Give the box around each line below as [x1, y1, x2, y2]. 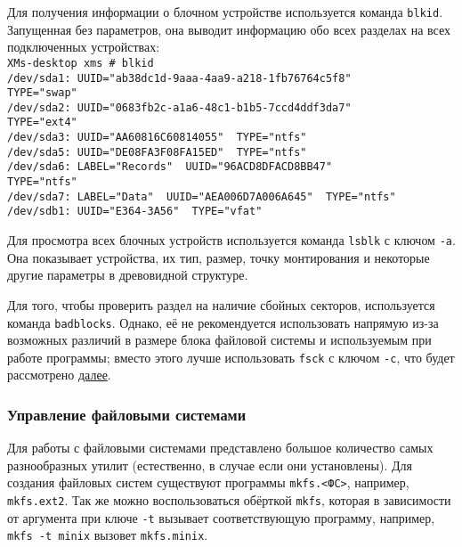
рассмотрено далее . [7, 365, 111, 384]
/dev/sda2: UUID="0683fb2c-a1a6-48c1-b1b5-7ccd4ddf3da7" [7, 101, 352, 114]
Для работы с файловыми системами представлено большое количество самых [7, 438, 434, 457]
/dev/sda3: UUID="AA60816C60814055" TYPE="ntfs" [7, 131, 307, 144]
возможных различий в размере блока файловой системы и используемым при [7, 331, 432, 349]
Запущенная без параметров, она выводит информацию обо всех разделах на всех [7, 20, 450, 38]
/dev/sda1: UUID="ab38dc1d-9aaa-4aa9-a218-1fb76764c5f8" [7, 71, 352, 85]
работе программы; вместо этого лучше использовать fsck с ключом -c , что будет [7, 347, 455, 366]
